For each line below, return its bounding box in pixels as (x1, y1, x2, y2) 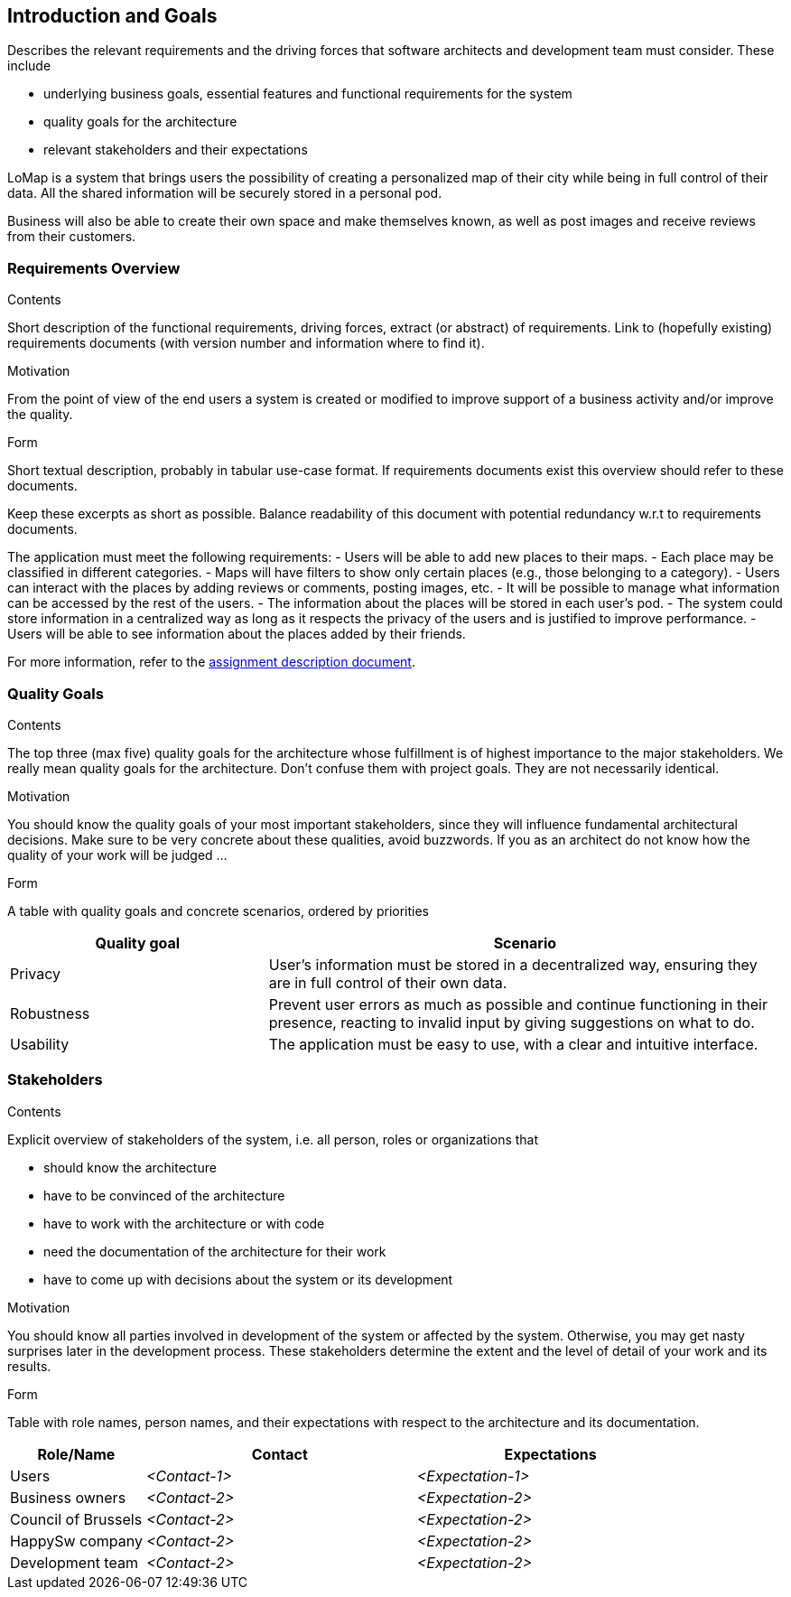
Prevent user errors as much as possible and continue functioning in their (268, 995, 768, 1013)
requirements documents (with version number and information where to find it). (7, 335, 485, 351)
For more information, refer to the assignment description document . (7, 654, 415, 670)
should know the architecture (43, 1159, 217, 1175)
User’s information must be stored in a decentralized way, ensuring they (268, 955, 758, 974)
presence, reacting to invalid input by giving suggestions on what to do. (268, 1013, 755, 1032)
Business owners (10, 1488, 126, 1507)
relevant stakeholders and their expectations (43, 142, 308, 158)
